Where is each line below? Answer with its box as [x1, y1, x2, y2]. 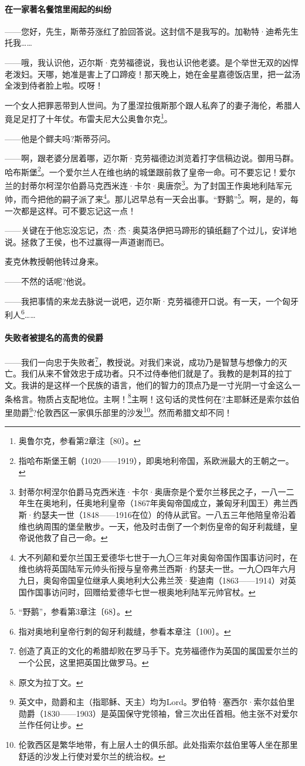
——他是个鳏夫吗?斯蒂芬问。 [5, 132, 116, 144]
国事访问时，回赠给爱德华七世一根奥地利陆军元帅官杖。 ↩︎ [35, 585, 256, 598]
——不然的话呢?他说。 [5, 274, 91, 287]
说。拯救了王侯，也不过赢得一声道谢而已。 [5, 235, 169, 248]
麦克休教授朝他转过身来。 [5, 255, 103, 267]
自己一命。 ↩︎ [59, 531, 108, 544]
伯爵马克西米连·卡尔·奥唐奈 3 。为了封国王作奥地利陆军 [70, 178, 284, 191]
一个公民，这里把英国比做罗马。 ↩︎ [18, 656, 149, 668]
